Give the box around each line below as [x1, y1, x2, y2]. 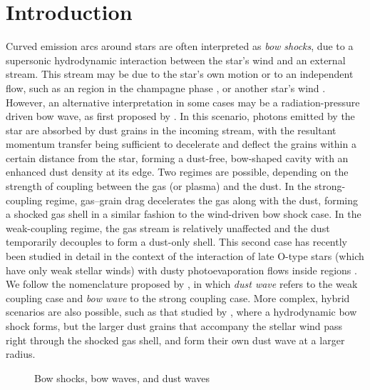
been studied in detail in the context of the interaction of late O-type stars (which [6, 249, 364, 264]
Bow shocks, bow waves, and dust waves [34, 370, 210, 385]
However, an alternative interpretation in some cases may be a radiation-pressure [6, 94, 360, 109]
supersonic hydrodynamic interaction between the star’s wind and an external [6, 52, 346, 67]
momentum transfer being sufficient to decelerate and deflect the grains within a [6, 136, 356, 151]
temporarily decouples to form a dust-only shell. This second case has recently [6, 234, 347, 249]
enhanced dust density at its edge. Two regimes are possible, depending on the [6, 164, 349, 179]
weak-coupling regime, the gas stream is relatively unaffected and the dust [6, 220, 330, 235]
